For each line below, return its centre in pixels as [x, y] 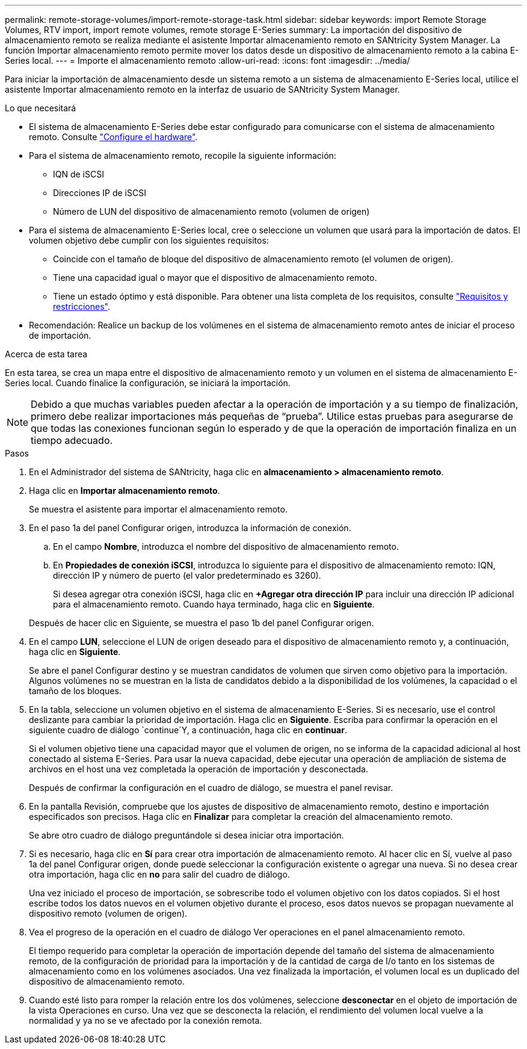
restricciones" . [82, 306]
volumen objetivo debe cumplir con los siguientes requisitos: [149, 240]
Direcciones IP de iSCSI [100, 193]
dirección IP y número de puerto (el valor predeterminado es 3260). [187, 575]
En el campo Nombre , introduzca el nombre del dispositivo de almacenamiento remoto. [226, 546]
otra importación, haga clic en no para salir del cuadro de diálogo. [159, 874]
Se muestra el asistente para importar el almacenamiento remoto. [158, 509]
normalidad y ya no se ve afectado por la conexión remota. [146, 1020]
